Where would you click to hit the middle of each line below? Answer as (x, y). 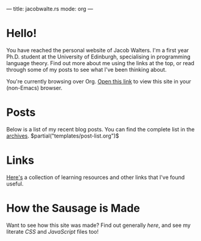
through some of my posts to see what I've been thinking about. (86, 69)
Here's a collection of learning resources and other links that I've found (96, 177)
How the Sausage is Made (73, 208)
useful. (15, 183)
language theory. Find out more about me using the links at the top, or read (100, 63)
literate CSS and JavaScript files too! (53, 231)
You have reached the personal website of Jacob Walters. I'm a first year (98, 50)
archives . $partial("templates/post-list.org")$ (63, 136)
